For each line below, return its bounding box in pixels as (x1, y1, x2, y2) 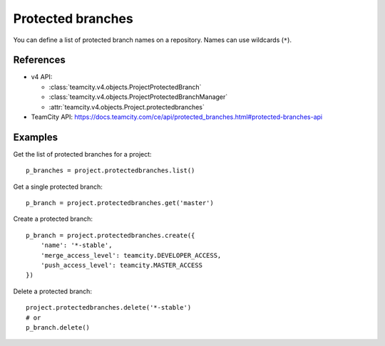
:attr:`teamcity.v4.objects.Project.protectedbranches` (48, 103, 205, 111)
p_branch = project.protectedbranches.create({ (26, 231, 195, 239)
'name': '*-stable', (40, 241, 113, 249)
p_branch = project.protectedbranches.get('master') (26, 199, 214, 207)
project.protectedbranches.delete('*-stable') (26, 303, 192, 312)
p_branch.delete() (26, 324, 91, 331)
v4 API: (31, 73, 53, 81)
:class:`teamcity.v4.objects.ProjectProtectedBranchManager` (48, 93, 228, 101)
